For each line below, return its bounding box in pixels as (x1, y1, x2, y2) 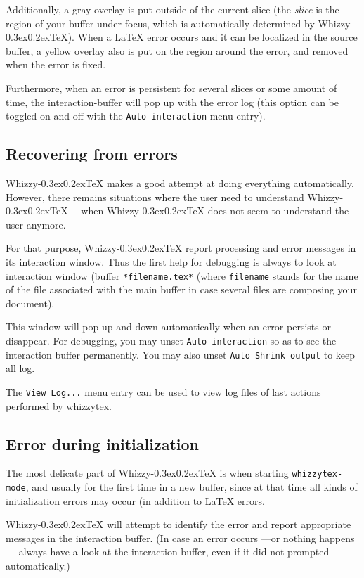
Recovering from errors (6, 143, 178, 165)
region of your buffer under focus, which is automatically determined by (6, 15, 315, 30)
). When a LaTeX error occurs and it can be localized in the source (67, 30, 358, 44)
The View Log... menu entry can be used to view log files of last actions (6, 384, 321, 399)
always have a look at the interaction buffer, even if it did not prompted (18, 544, 330, 559)
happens (319, 530, 355, 545)
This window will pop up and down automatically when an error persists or (6, 319, 331, 334)
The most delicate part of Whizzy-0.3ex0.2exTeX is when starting (6, 465, 289, 480)
